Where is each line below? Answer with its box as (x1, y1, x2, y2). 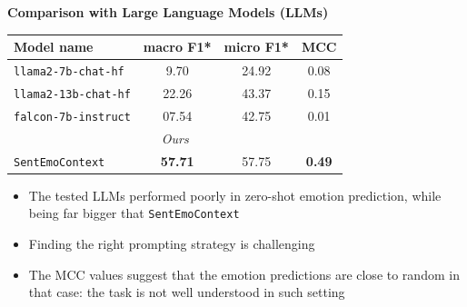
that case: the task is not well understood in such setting (28, 282, 345, 302)
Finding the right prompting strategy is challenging (28, 233, 315, 253)
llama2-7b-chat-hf (14, 64, 124, 78)
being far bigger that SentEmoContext (28, 203, 240, 223)
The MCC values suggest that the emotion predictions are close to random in (28, 264, 460, 283)
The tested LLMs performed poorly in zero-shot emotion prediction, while (28, 185, 442, 204)
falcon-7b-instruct (14, 110, 131, 124)
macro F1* (143, 37, 212, 56)
